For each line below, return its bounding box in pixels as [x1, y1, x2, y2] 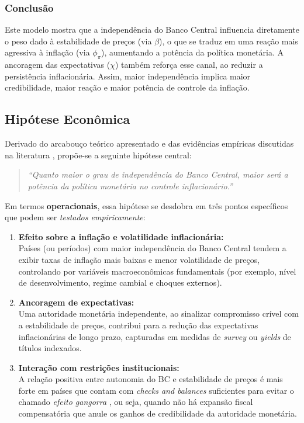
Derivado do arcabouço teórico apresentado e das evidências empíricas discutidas [5, 137, 294, 150]
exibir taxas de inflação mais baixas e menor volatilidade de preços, [18, 253, 260, 265]
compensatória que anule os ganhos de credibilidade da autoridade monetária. [18, 407, 297, 419]
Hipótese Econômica [5, 110, 130, 128]
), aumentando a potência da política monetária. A [101, 46, 284, 58]
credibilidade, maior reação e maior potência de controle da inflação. [5, 81, 250, 93]
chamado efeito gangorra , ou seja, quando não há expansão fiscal [18, 396, 253, 408]
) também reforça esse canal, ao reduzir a [115, 58, 263, 71]
